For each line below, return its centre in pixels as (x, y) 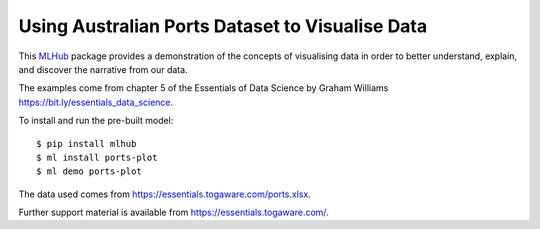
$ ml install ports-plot (97, 157)
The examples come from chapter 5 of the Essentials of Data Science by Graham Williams (203, 88)
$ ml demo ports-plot (89, 171)
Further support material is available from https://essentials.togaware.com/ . (173, 212)
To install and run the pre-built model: (96, 121)
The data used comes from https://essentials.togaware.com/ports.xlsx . (165, 194)
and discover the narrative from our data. (103, 69)
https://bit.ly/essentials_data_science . (96, 102)
